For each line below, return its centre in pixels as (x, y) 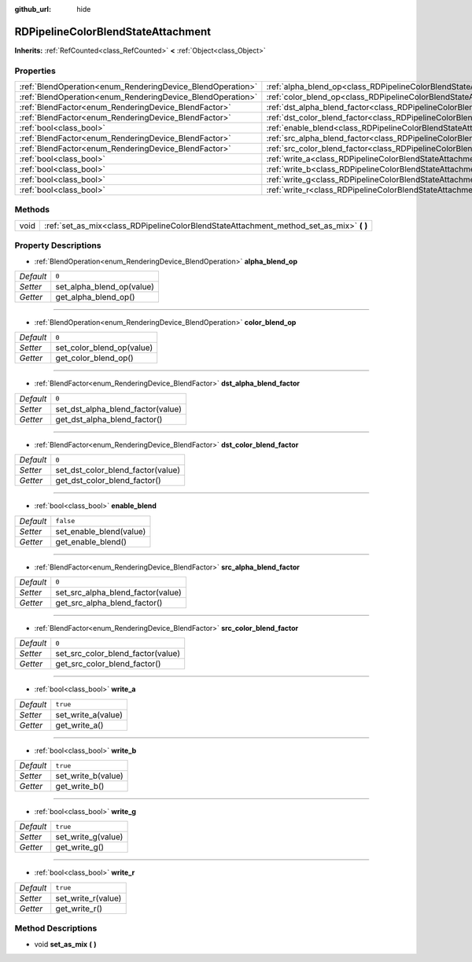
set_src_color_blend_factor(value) (118, 654)
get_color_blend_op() (94, 358)
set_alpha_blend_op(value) (105, 286)
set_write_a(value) (89, 714)
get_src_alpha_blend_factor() (109, 603)
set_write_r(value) (88, 898)
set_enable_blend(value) (101, 531)
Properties (35, 71)
